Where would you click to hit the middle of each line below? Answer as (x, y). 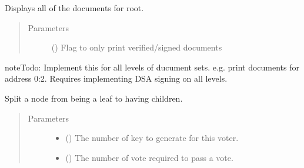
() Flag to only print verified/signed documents (137, 47)
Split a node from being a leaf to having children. (94, 98)
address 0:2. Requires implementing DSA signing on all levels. (116, 78)
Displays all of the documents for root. (74, 8)
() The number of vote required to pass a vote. (149, 157)
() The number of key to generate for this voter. (152, 138)
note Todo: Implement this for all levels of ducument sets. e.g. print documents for (152, 67)
